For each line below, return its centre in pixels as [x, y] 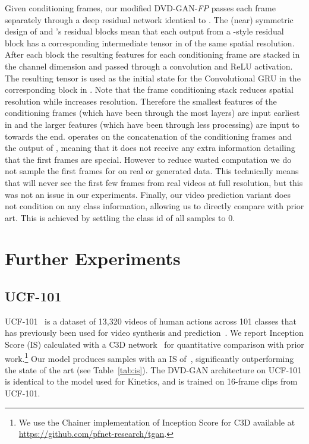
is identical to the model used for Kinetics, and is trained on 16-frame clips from [151, 381]
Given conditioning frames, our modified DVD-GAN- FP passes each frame [140, 8]
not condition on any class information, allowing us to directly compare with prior [154, 206]
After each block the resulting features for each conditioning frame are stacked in [152, 54]
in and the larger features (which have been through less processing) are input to [152, 124]
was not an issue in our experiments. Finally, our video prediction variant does [148, 194]
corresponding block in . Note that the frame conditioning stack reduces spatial [149, 89]
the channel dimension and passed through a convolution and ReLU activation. [149, 66]
